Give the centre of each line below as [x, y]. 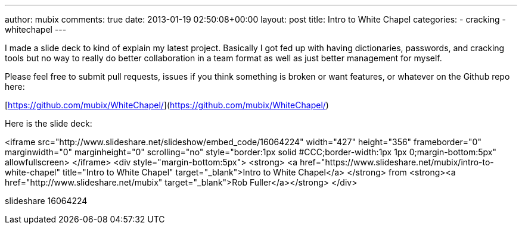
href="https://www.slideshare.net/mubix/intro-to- [397, 162]
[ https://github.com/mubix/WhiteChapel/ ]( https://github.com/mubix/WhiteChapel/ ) [167, 105]
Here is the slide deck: [49, 123]
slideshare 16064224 [46, 201]
